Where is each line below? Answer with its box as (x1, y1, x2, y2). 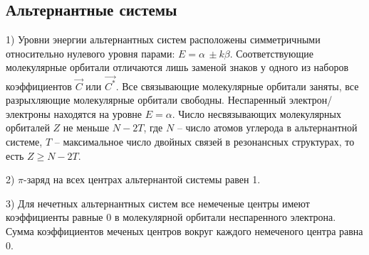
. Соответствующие (229, 45, 313, 60)
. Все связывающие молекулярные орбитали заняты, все (115, 78, 359, 93)
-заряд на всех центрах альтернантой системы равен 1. (24, 172, 261, 187)
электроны (6, 106, 51, 121)
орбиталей (6, 120, 50, 135)
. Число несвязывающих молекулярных (172, 106, 341, 121)
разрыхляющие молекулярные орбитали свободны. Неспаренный (6, 92, 286, 107)
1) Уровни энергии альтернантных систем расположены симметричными (6, 32, 321, 47)
